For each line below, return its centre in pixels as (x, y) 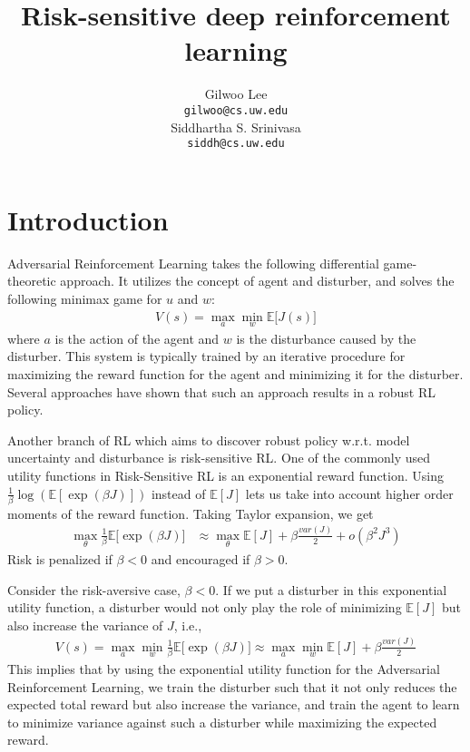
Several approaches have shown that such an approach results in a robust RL (221, 391)
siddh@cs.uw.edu (236, 144)
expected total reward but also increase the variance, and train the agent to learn (234, 704)
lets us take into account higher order (349, 493)
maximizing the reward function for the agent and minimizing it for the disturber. (235, 373)
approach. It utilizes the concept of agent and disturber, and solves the (257, 281)
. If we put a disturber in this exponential (331, 589)
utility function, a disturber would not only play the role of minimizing (205, 607)
